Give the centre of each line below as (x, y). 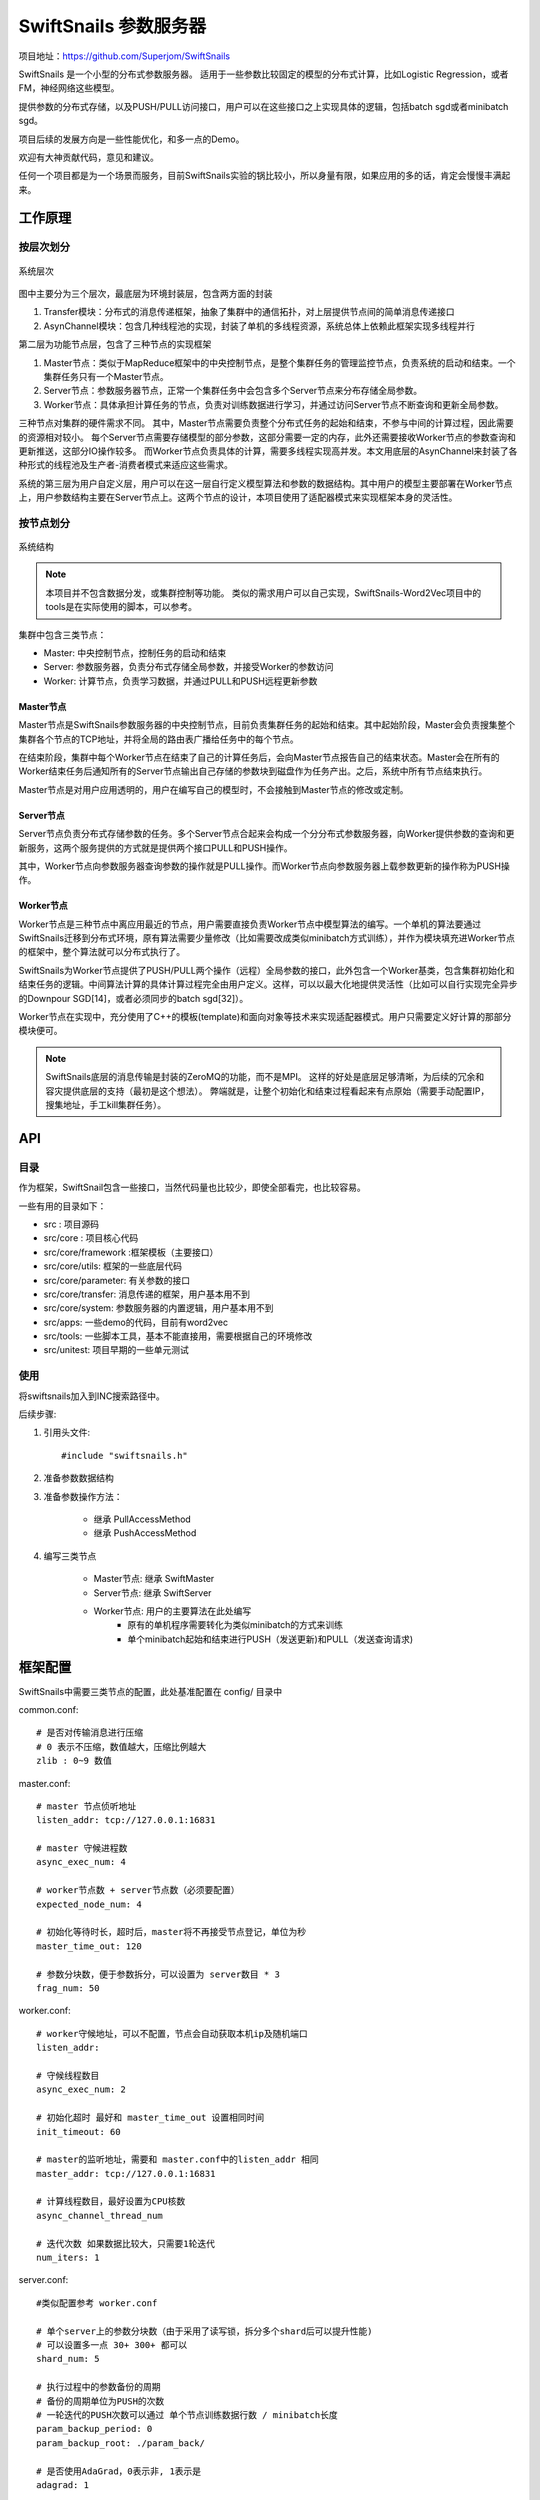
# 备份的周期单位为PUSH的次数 (100, 2401)
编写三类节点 (70, 1556)
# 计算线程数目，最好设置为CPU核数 (111, 2201)
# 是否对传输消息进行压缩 (90, 1733)
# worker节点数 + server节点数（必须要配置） (138, 1890)
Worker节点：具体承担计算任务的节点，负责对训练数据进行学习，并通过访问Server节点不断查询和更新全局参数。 (273, 404)
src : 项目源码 (71, 1224)
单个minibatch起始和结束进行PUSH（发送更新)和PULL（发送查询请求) (270, 1639)
